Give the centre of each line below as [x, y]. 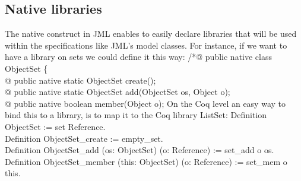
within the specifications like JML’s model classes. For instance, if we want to [146, 45]
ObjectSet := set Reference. [55, 126]
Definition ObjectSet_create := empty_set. [84, 138]
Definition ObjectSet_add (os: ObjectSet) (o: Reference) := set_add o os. [140, 150]
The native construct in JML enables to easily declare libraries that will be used [151, 34]
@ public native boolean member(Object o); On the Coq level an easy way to [145, 103]
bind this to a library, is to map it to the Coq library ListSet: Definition [136, 115]
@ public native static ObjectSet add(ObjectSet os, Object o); [118, 92]
